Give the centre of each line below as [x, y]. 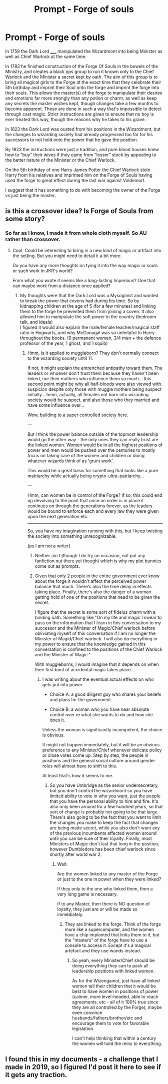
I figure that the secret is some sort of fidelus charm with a [95, 612]
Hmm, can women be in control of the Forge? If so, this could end [95, 495]
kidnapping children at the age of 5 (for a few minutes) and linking [88, 306]
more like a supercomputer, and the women [109, 929]
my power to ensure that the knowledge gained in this [90, 644]
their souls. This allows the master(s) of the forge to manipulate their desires [84, 93]
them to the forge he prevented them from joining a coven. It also [87, 311]
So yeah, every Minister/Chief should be [113, 960]
